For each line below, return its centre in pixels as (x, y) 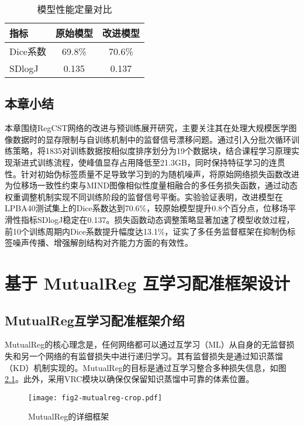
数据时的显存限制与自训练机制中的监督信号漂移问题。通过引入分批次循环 (152, 139)
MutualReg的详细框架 (69, 416)
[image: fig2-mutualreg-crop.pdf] (95, 398)
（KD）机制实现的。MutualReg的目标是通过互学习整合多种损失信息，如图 (146, 367)
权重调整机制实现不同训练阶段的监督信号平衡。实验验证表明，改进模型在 (144, 196)
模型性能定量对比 (75, 9)
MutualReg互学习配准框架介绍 (95, 320)
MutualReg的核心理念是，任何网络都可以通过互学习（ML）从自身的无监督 (146, 344)
